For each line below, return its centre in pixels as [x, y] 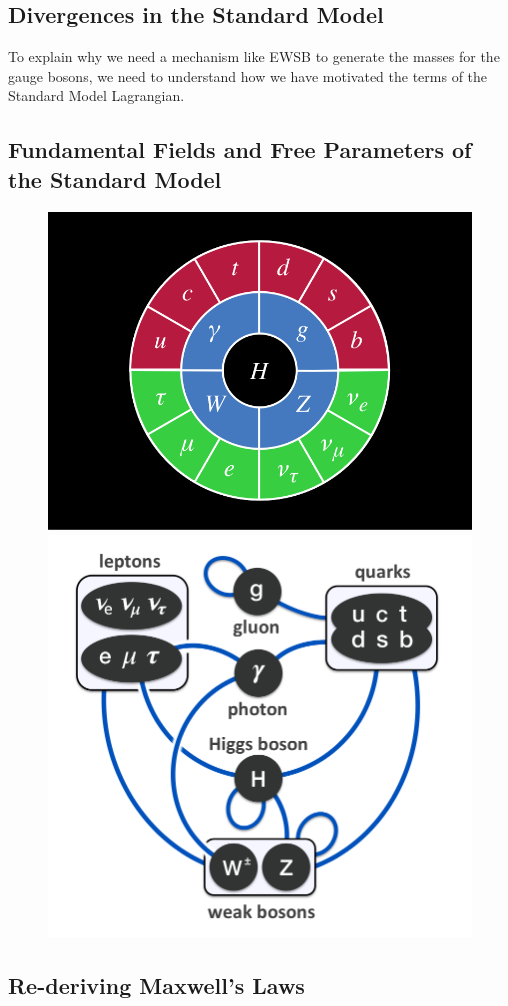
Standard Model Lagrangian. [96, 95]
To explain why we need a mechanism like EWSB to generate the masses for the [254, 56]
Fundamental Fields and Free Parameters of [240, 149]
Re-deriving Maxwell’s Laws [156, 985]
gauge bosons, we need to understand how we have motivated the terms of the [248, 75]
